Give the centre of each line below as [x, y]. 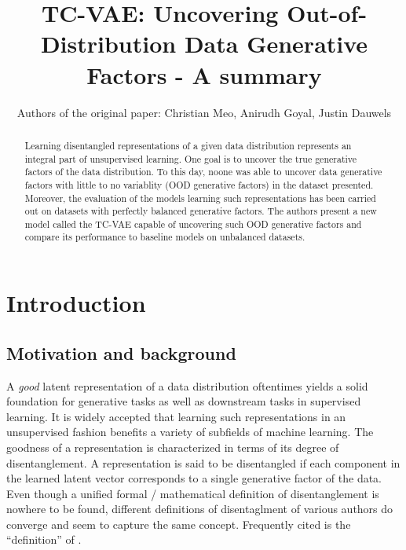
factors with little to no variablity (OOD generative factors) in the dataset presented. [199, 184]
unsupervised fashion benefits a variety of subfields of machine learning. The [190, 432]
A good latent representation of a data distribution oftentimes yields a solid [187, 385]
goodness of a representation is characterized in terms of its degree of [173, 447]
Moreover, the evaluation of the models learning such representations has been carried [200, 198]
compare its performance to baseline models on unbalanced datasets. [165, 237]
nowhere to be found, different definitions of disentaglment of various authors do [200, 509]
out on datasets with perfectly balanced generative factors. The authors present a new [201, 211]
